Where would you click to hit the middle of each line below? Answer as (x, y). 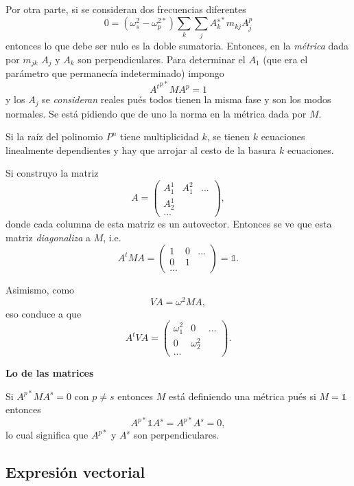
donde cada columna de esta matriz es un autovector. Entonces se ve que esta (169, 223)
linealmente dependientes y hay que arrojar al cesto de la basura (141, 150)
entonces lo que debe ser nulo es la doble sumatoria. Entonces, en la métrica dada (177, 46)
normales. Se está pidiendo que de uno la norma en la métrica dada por (156, 113)
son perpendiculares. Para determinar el (162, 59)
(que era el (285, 59)
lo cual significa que (47, 435)
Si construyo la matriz (52, 173)
